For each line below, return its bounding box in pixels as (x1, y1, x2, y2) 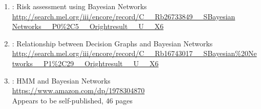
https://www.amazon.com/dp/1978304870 (12, 85, 145, 96)
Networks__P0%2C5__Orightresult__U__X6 (12, 21, 164, 32)
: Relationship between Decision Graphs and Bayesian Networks (12, 38, 213, 48)
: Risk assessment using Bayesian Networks (12, 1, 147, 11)
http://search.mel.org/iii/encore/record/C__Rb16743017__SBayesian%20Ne (12, 48, 257, 59)
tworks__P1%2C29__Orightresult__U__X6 (12, 58, 159, 68)
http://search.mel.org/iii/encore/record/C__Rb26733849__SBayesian (12, 11, 235, 21)
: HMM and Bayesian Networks (12, 75, 111, 86)
